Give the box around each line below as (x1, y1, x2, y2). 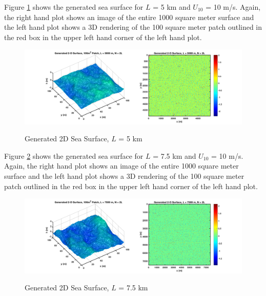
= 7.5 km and (153, 150, 196, 161)
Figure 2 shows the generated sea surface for (4, 150, 144, 161)
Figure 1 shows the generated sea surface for (4, 2, 144, 12)
